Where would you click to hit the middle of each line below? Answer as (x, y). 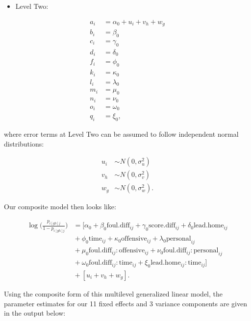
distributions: (24, 143)
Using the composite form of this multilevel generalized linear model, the (113, 293)
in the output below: (35, 313)
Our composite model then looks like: (60, 207)
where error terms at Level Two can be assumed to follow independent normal (121, 134)
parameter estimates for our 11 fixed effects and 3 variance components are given (125, 303)
